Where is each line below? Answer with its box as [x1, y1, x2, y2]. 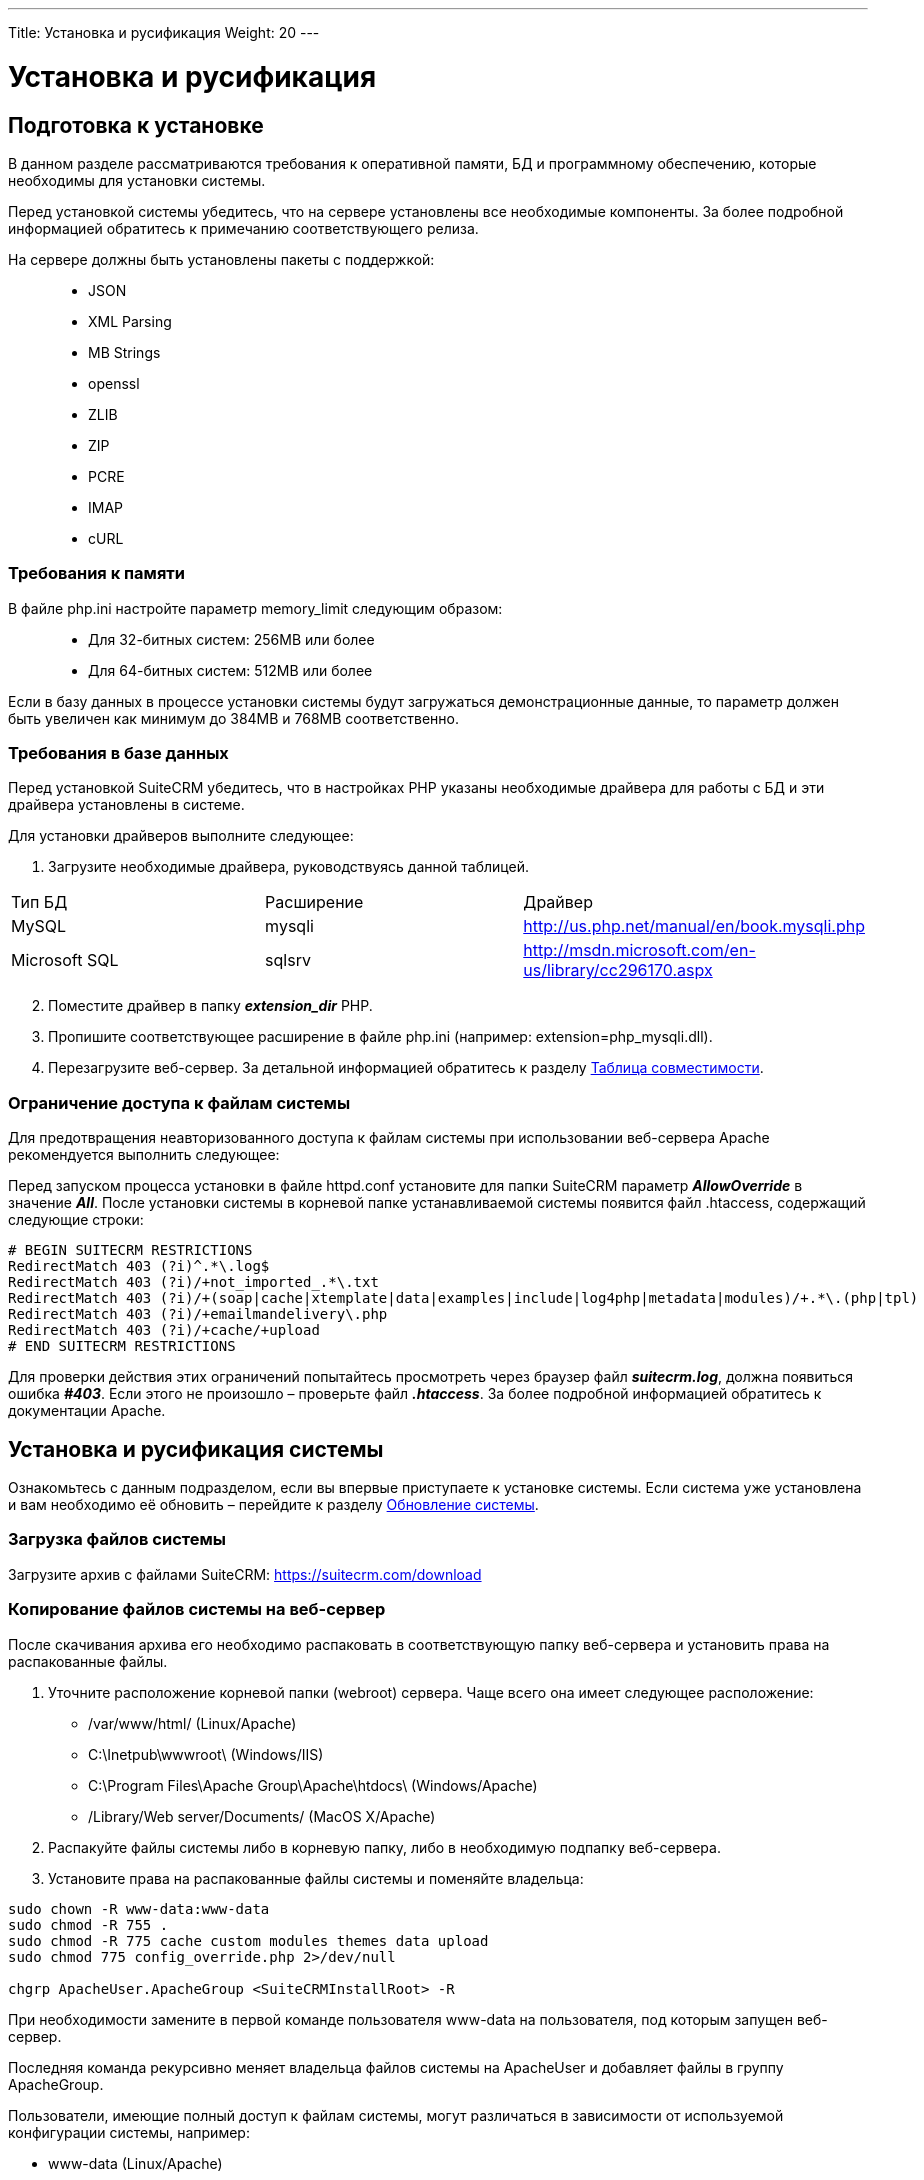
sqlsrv [265, 950, 311, 971]
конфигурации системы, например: [8, 2123, 250, 2141]
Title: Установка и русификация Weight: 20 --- [8, 24, 320, 41]
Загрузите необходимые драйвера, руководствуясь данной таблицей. [48, 858, 529, 876]
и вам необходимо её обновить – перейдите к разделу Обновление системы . [8, 1496, 539, 1514]
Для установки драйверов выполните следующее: [8, 827, 354, 845]
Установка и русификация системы [8, 1436, 384, 1462]
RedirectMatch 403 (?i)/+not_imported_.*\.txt [8, 1274, 379, 1291]
